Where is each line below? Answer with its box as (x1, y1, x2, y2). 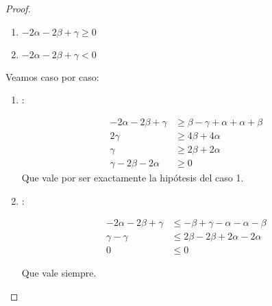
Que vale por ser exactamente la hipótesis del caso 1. (21, 170, 244, 184)
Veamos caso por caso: (5, 69, 99, 84)
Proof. (5, 1, 31, 15)
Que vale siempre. (21, 266, 97, 280)
